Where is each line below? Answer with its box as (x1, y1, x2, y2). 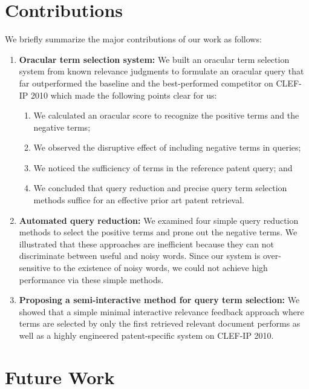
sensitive (19, 261, 51, 274)
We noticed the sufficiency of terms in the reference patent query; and (33, 161, 293, 174)
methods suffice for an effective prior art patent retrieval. (33, 194, 245, 206)
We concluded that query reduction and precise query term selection (33, 181, 287, 194)
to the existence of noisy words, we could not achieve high (53, 261, 268, 274)
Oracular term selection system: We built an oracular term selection (19, 53, 290, 65)
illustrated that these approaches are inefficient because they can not (19, 237, 274, 250)
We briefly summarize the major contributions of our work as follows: (5, 33, 262, 45)
